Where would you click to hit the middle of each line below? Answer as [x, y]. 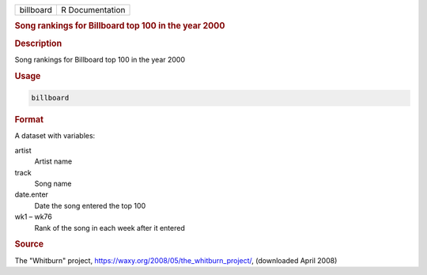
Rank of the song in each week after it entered [110, 228]
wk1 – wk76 [34, 217]
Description [38, 43]
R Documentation [93, 10]
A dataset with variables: [55, 136]
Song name [53, 183]
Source [29, 244]
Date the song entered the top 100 [90, 205]
